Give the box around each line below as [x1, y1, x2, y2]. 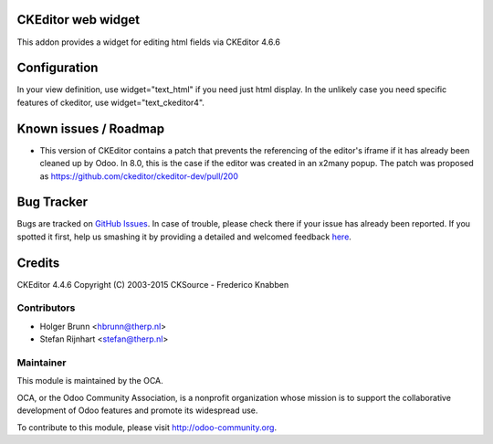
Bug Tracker [16, 195, 89, 210]
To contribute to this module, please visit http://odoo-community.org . [16, 421, 278, 433]
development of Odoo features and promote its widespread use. [16, 405, 258, 416]
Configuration [16, 60, 99, 76]
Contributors [16, 301, 76, 314]
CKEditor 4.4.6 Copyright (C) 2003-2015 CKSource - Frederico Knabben [16, 279, 289, 290]
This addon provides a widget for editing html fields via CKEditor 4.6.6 [16, 37, 280, 48]
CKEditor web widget [16, 12, 141, 27]
